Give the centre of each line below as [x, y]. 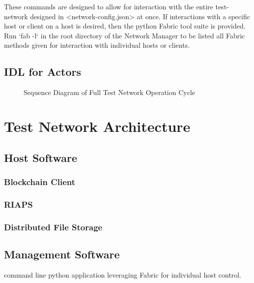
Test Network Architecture [97, 126]
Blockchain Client [40, 181]
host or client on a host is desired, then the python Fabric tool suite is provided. [125, 26]
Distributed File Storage [53, 227]
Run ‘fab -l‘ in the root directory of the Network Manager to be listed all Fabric [125, 35]
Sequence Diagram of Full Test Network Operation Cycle [110, 92]
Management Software [62, 254]
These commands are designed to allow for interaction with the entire [109, 6]
